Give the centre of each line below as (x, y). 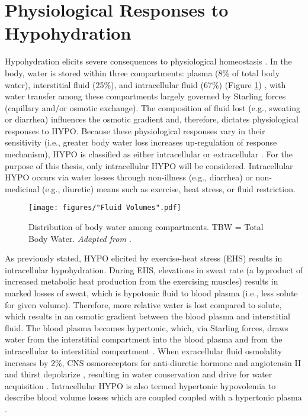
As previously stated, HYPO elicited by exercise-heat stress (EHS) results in (144, 258)
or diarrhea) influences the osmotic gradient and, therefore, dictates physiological (152, 119)
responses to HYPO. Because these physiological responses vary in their (135, 130)
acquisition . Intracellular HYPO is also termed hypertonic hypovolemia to (140, 385)
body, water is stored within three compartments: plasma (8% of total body (142, 72)
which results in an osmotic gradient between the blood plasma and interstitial (147, 316)
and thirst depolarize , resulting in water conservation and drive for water (139, 374)
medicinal (22, 188)
